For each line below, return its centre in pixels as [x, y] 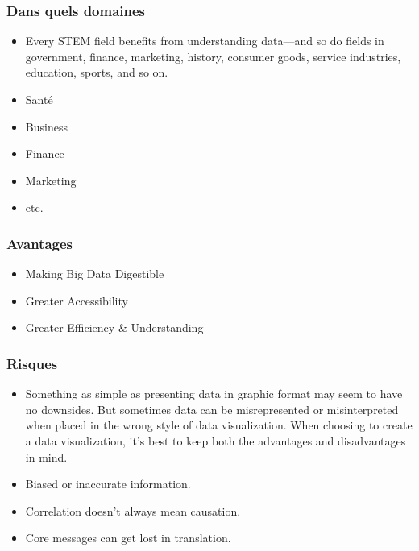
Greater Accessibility [77, 300]
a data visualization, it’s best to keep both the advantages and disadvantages [216, 440]
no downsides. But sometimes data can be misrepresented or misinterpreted [212, 409]
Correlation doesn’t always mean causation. [133, 510]
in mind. [46, 456]
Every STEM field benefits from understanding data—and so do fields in [205, 41]
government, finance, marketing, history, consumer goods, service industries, [213, 56]
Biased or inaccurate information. [108, 484]
